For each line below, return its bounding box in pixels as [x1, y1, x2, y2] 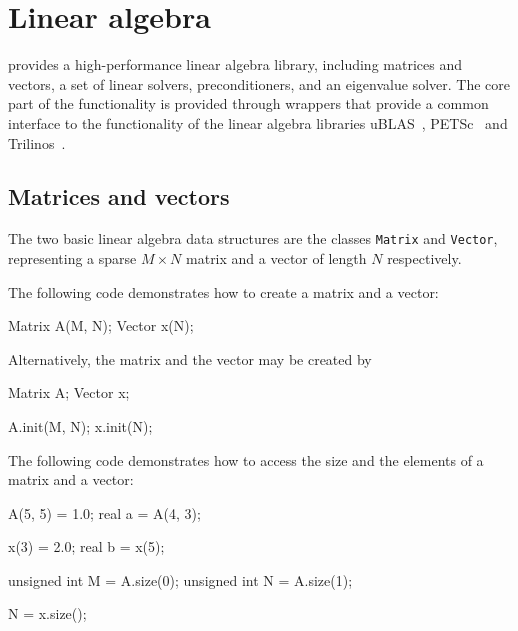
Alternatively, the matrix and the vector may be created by [8, 348, 372, 369]
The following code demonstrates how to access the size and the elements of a [8, 449, 484, 470]
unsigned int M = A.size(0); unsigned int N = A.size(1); [8, 569, 353, 590]
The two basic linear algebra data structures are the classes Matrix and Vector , [8, 228, 498, 249]
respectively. [387, 247, 462, 268]
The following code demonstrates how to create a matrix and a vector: [8, 281, 439, 302]
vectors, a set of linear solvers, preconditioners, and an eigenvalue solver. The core [8, 73, 510, 94]
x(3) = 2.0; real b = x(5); [8, 536, 165, 557]
